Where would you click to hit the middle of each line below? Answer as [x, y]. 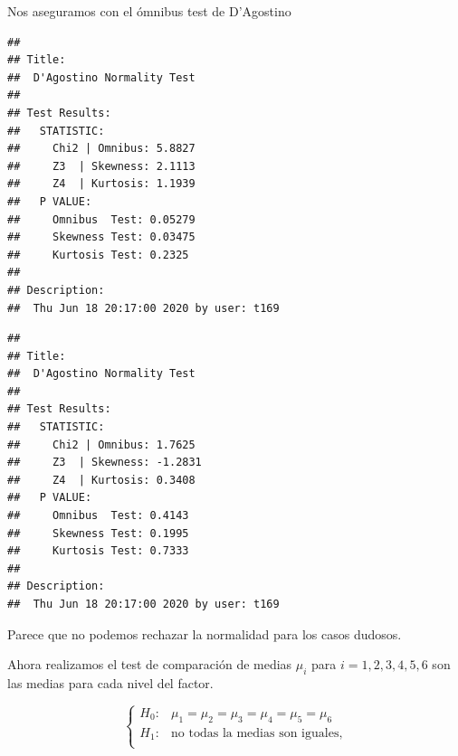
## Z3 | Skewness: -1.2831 [105, 463]
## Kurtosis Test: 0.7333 [98, 551]
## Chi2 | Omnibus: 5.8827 [101, 149]
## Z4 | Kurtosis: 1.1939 [101, 184]
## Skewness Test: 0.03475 [101, 237]
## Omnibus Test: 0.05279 [101, 219]
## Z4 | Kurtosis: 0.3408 [101, 480]
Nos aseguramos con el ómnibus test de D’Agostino [149, 11]
